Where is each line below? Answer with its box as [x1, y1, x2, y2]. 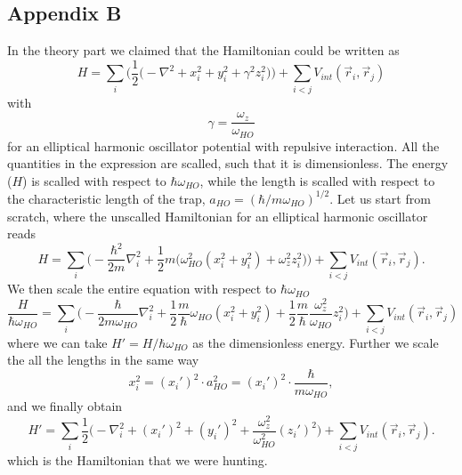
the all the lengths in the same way [7, 350, 199, 369]
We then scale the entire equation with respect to [7, 279, 277, 298]
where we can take [7, 333, 108, 351]
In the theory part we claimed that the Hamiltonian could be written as [7, 41, 400, 60]
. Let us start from [329, 189, 431, 207]
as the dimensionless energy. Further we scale [192, 333, 439, 351]
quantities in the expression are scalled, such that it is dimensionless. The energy [7, 154, 449, 173]
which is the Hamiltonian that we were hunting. [7, 450, 268, 469]
